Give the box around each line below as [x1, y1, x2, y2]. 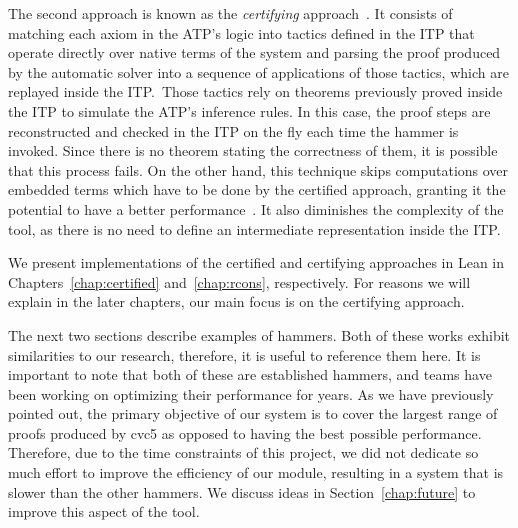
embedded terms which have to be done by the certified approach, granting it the [8, 179, 506, 200]
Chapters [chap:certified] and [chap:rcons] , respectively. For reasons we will [8, 271, 471, 292]
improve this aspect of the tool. [8, 501, 200, 522]
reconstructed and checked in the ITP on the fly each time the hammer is [8, 120, 459, 141]
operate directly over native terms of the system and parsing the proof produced [8, 42, 501, 63]
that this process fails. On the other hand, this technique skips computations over [8, 159, 509, 180]
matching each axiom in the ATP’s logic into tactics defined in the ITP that [8, 22, 475, 43]
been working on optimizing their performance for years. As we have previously [8, 383, 494, 404]
